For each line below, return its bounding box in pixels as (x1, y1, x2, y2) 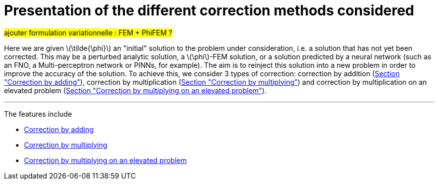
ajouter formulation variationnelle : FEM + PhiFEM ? (4, 28, 172, 37)
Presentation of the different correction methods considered (4, 2, 414, 19)
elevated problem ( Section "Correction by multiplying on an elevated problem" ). (4, 86, 267, 95)
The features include (4, 109, 72, 118)
